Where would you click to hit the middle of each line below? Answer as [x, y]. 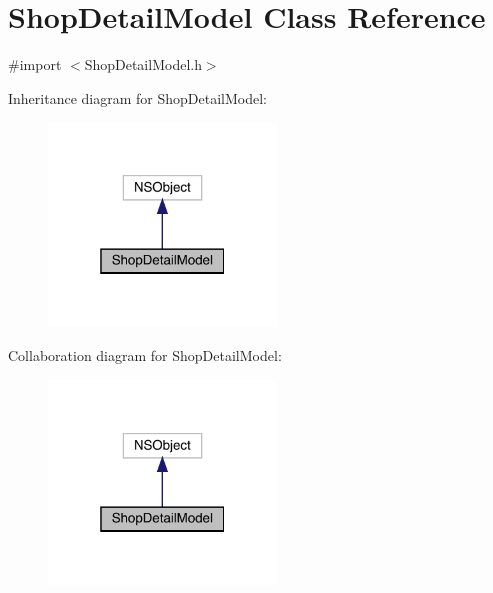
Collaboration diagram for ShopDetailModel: [145, 354]
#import [35, 64]
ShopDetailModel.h [143, 64]
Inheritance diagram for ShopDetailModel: [137, 97]
